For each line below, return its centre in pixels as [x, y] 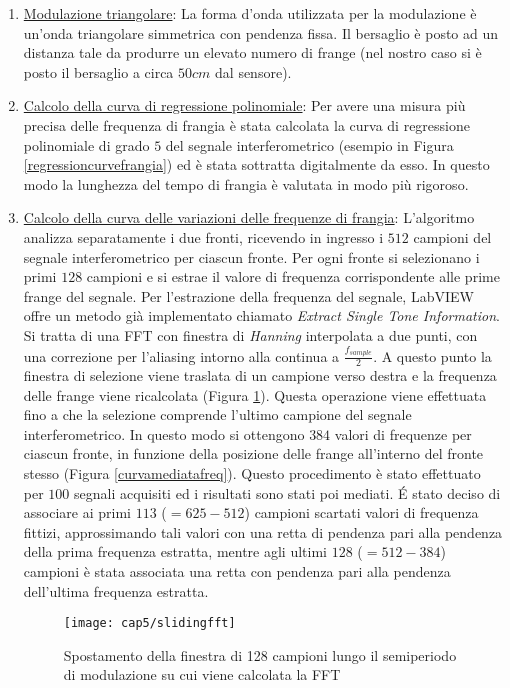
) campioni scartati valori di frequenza [361, 512]
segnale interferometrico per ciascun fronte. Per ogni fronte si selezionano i [251, 256]
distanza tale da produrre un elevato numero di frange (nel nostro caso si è [252, 52]
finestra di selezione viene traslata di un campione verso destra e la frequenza [260, 375]
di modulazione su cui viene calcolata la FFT [202, 674]
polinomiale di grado [86, 144]
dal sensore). [253, 71]
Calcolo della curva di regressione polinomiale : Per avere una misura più [244, 105]
